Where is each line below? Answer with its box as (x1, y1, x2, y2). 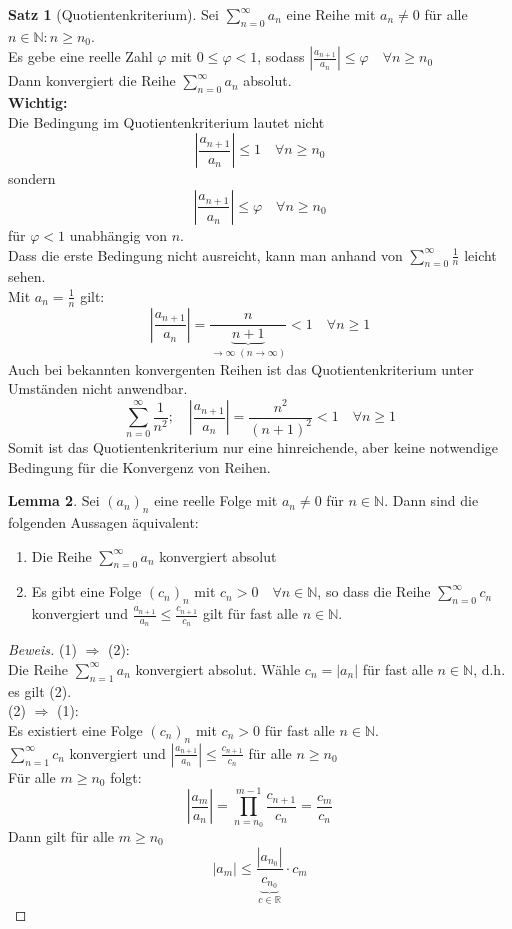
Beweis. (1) (8, 639, 77, 660)
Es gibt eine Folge (31, 581, 142, 602)
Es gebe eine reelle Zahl (8, 46, 153, 67)
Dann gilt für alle (8, 825, 115, 846)
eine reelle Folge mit (154, 490, 278, 511)
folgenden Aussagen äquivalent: (8, 511, 199, 532)
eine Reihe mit (286, 4, 376, 24)
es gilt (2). (8, 680, 72, 701)
